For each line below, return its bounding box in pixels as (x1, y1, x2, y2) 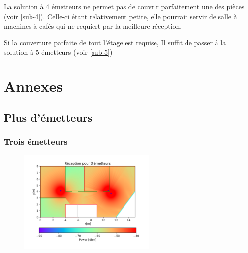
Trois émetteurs (4, 135, 68, 148)
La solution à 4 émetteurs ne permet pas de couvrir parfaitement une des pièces (4, 1, 245, 11)
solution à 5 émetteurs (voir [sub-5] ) (4, 47, 113, 57)
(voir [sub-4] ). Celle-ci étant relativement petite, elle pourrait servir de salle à (4, 11, 237, 21)
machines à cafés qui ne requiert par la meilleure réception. (4, 21, 182, 31)
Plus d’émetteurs (4, 109, 93, 125)
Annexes (4, 76, 63, 96)
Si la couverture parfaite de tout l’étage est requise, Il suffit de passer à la (4, 37, 226, 47)
